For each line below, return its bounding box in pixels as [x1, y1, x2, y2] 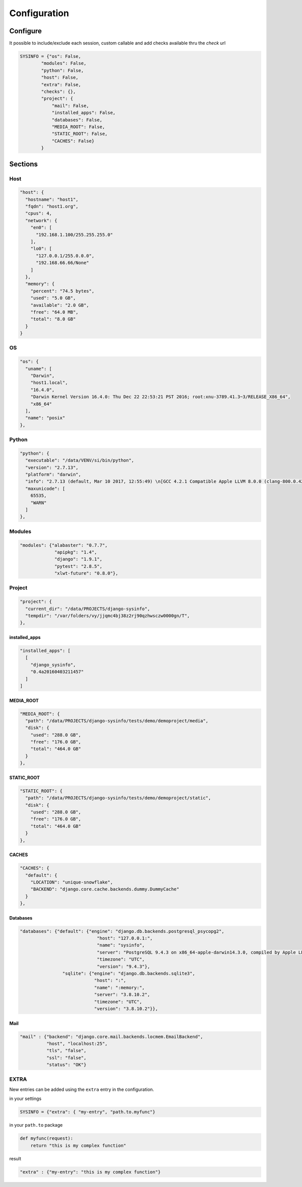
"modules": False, [41, 60, 87, 66]
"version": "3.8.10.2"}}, [94, 1006, 158, 1011]
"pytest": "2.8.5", [54, 563, 103, 569]
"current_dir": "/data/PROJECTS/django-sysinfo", [25, 606, 150, 612]
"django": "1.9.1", [54, 556, 103, 562]
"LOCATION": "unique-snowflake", [30, 879, 113, 885]
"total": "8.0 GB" [30, 316, 76, 322]
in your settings [9, 1095, 42, 1102]
